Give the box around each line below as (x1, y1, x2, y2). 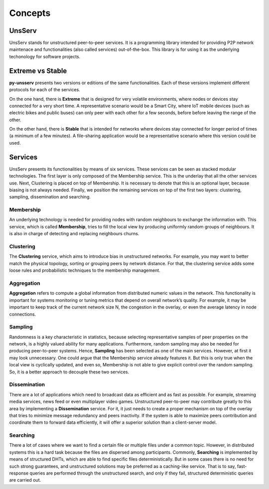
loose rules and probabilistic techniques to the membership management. (9, 267, 160, 274)
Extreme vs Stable (9, 66, 67, 75)
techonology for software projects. (9, 53, 81, 59)
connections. (9, 311, 36, 317)
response (9, 470, 29, 476)
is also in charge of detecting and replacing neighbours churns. (9, 231, 139, 237)
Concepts (9, 7, 51, 18)
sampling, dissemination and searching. (9, 194, 91, 200)
